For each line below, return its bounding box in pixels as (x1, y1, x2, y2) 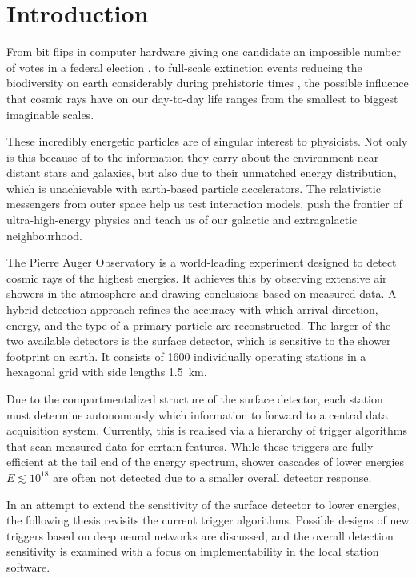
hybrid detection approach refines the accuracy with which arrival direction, (6, 301, 378, 318)
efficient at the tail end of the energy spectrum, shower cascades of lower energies (6, 453, 405, 470)
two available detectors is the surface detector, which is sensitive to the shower (6, 332, 391, 349)
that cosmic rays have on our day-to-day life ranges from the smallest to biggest (6, 90, 398, 106)
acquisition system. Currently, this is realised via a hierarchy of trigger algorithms (6, 422, 407, 439)
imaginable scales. (6, 106, 94, 122)
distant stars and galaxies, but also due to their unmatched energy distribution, (6, 164, 397, 181)
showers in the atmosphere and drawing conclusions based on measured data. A (6, 285, 397, 302)
